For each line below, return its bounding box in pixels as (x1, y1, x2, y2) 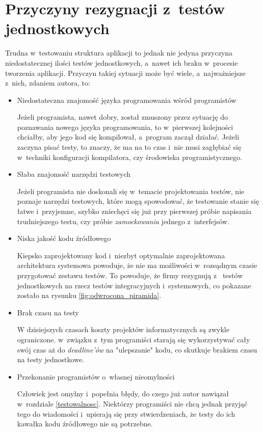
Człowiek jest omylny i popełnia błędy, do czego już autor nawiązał (17, 388, 229, 399)
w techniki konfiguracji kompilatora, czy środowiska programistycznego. (17, 151, 242, 162)
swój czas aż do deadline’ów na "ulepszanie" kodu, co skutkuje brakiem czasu (17, 344, 257, 355)
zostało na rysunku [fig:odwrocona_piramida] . (17, 290, 162, 301)
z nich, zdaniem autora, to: (5, 77, 90, 88)
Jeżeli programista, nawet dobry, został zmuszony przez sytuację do (17, 112, 228, 122)
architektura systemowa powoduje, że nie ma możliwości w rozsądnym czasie (17, 260, 257, 271)
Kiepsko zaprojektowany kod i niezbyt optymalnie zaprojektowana (17, 250, 225, 260)
